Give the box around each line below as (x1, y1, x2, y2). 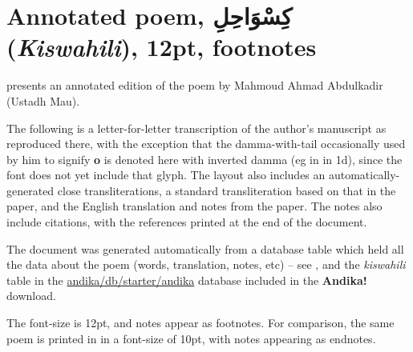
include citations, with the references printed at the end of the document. (6, 214, 367, 230)
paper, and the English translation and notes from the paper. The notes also (6, 198, 383, 214)
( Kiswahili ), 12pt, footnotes (6, 30, 317, 64)
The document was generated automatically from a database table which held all (6, 240, 404, 257)
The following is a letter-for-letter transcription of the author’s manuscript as (6, 119, 387, 136)
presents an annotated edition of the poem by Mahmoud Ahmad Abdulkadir (6, 77, 383, 94)
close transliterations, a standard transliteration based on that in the (57, 182, 396, 198)
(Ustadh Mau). (6, 92, 80, 109)
